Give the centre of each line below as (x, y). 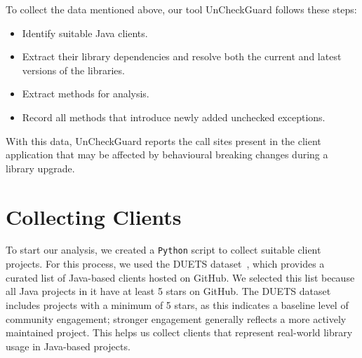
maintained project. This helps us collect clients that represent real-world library (179, 332)
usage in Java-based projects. (68, 346)
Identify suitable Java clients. (85, 33)
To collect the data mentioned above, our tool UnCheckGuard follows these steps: (181, 9)
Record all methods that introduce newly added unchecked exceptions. (174, 117)
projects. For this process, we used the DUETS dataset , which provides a (165, 264)
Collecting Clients (94, 216)
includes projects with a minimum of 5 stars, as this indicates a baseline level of (177, 304)
